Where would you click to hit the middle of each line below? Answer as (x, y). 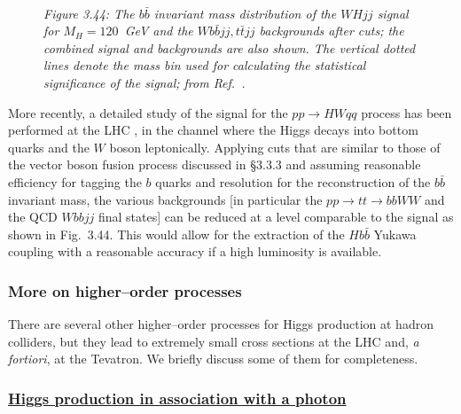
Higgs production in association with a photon (177, 398)
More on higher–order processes (125, 290)
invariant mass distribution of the (245, 13)
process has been (406, 112)
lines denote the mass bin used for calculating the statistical (205, 65)
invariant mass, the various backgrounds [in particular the (165, 199)
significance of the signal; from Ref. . (145, 82)
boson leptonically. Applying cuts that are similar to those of (275, 147)
